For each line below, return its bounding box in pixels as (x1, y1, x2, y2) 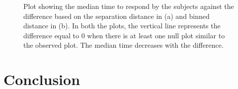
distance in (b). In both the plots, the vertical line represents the (23, 20, 221, 31)
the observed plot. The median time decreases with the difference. (23, 40, 224, 50)
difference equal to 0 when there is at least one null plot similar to (23, 30, 225, 40)
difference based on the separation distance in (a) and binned (23, 10, 210, 21)
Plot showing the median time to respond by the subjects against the (23, 1, 234, 11)
